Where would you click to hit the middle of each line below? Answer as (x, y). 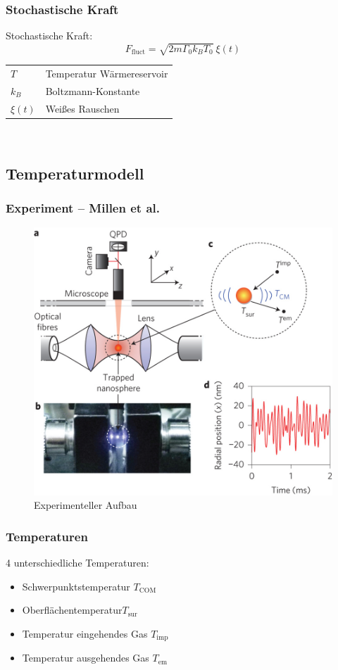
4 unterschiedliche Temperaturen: (77, 562)
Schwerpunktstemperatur (76, 586)
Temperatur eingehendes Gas (85, 633)
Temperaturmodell (75, 173)
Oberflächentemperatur (72, 610)
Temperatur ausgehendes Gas (86, 658)
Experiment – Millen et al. (83, 208)
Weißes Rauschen (82, 108)
